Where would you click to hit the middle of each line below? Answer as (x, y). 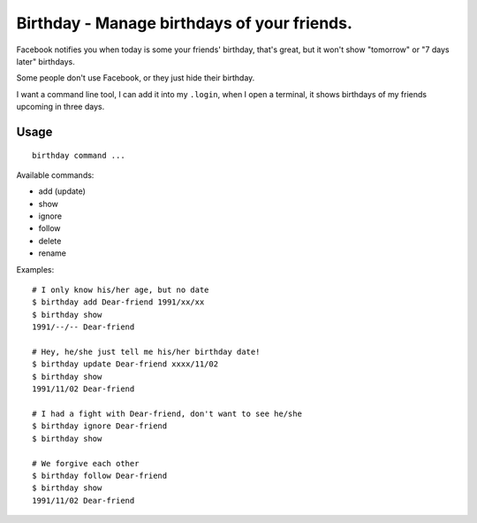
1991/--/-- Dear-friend (83, 327)
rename (52, 253)
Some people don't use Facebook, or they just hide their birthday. (136, 78)
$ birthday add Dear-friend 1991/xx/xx (118, 302)
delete (50, 241)
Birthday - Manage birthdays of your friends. (185, 23)
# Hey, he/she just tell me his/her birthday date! (146, 351)
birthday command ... (79, 155)
